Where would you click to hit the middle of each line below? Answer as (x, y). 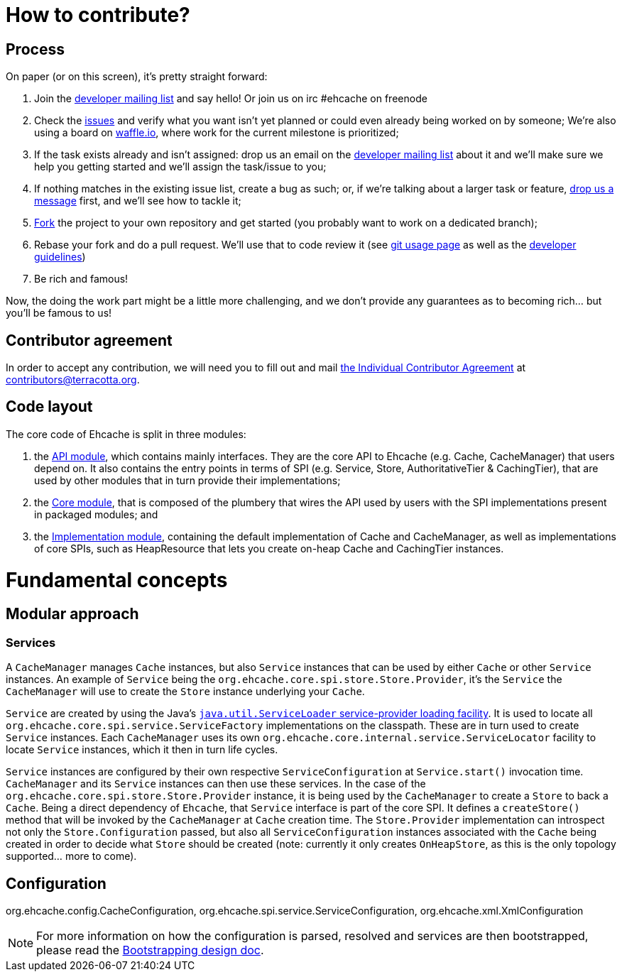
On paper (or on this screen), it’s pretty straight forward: (137, 77)
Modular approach (72, 614)
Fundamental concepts (117, 580)
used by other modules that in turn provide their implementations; (187, 480)
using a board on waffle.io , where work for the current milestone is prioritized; (217, 133)
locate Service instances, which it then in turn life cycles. (142, 750)
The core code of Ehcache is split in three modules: (126, 434)
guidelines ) (60, 257)
